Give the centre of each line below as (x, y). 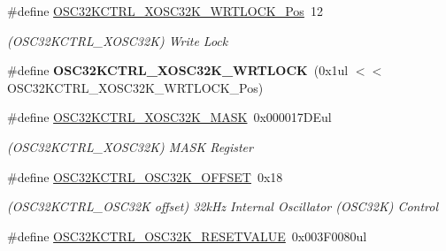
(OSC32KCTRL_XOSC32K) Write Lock (118, 40)
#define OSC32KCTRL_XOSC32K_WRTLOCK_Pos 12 (165, 11)
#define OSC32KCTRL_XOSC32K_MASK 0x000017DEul (169, 117)
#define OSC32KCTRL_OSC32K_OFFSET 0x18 (145, 176)
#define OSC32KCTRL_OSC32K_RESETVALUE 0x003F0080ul (187, 236)
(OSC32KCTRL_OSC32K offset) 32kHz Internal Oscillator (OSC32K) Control (223, 206)
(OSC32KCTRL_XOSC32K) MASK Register (130, 146)
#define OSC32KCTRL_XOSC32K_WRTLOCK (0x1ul (178, 70)
